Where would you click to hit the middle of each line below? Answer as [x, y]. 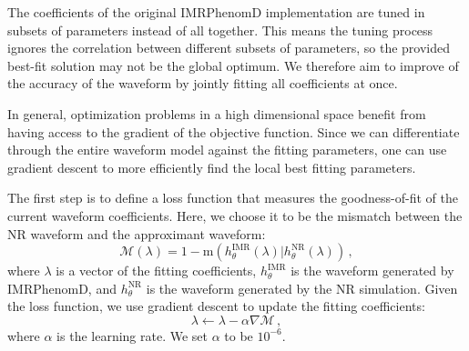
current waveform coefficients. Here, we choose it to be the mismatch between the [235, 215]
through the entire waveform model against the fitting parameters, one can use [227, 150]
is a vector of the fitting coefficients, [156, 271]
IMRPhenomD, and [62, 288]
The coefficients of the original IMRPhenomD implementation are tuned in [216, 12]
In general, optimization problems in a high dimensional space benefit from [217, 113]
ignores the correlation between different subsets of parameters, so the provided [229, 48]
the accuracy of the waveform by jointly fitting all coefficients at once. [203, 83]
